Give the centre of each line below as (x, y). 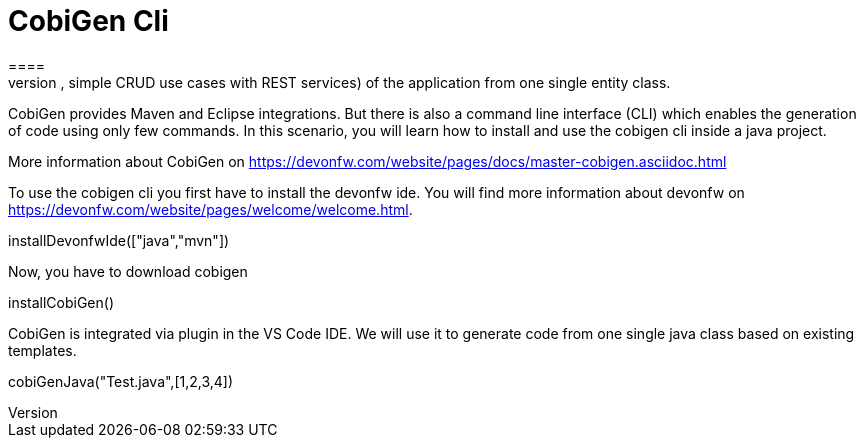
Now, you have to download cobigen (128, 271)
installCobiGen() (61, 302)
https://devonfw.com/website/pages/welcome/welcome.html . (210, 209)
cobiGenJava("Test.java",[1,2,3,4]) (121, 381)
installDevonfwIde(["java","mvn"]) (119, 240)
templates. (42, 350)
